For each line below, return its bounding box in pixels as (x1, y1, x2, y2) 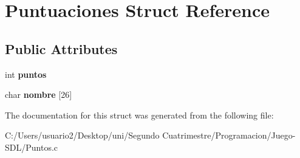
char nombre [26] (5, 88, 72, 101)
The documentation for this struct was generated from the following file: (5, 108, 274, 121)
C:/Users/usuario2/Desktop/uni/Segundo (5, 129, 160, 142)
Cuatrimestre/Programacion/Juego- (162, 129, 296, 142)
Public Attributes (5, 39, 118, 58)
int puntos (5, 67, 47, 80)
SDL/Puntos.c (5, 140, 58, 153)
